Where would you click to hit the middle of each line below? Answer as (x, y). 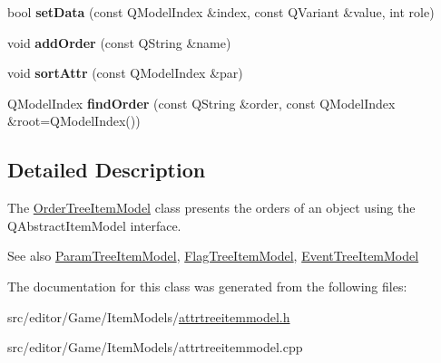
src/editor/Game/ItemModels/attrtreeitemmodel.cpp (155, 347)
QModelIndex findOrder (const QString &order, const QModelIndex (201, 103)
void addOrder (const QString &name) (119, 42)
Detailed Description (107, 170)
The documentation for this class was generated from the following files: (207, 286)
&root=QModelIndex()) (74, 121)
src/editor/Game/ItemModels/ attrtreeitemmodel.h (149, 316)
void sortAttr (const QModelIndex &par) (125, 73)
